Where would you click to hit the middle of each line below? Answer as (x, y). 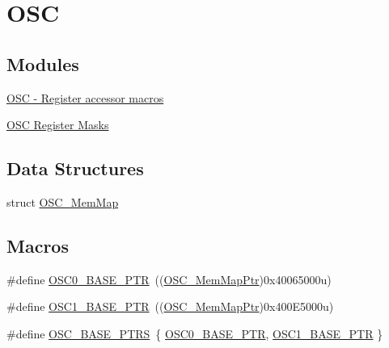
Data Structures (75, 168)
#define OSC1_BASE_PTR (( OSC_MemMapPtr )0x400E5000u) (170, 306)
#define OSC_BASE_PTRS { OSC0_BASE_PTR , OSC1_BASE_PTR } (195, 333)
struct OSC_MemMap (63, 201)
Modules (43, 63)
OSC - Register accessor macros (85, 97)
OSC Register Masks (58, 125)
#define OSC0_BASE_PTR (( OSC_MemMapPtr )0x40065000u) (169, 279)
